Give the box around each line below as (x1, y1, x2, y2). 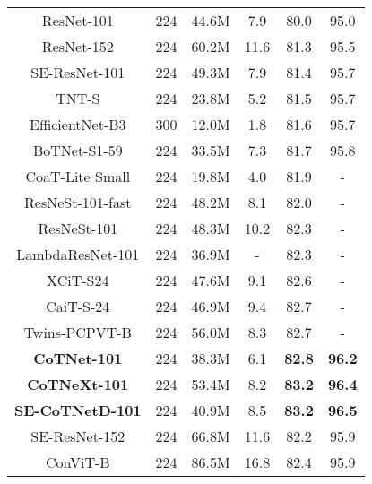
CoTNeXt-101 (27, 374, 129, 394)
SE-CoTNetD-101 (14, 400, 142, 420)
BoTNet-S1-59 (32, 140, 123, 160)
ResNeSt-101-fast (24, 192, 132, 212)
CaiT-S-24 (46, 296, 110, 316)
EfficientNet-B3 (30, 114, 126, 134)
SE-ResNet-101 (30, 62, 125, 82)
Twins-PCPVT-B (23, 322, 132, 342)
